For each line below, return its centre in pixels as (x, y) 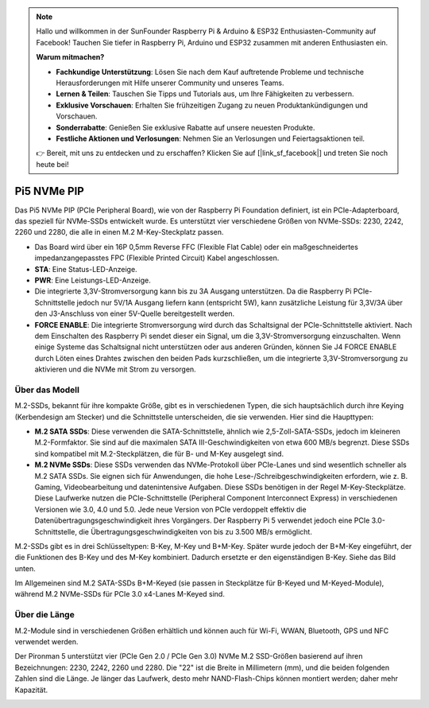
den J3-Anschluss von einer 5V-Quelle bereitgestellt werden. (135, 313)
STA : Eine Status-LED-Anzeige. (86, 269)
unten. (25, 568)
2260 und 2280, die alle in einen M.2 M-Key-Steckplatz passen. (119, 232)
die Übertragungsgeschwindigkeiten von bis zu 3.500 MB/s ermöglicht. (195, 531)
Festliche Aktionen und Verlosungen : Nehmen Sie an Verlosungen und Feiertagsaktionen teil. (211, 138)
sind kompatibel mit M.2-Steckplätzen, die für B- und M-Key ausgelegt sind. (159, 453)
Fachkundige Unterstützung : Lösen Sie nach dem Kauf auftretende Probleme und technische (210, 72)
